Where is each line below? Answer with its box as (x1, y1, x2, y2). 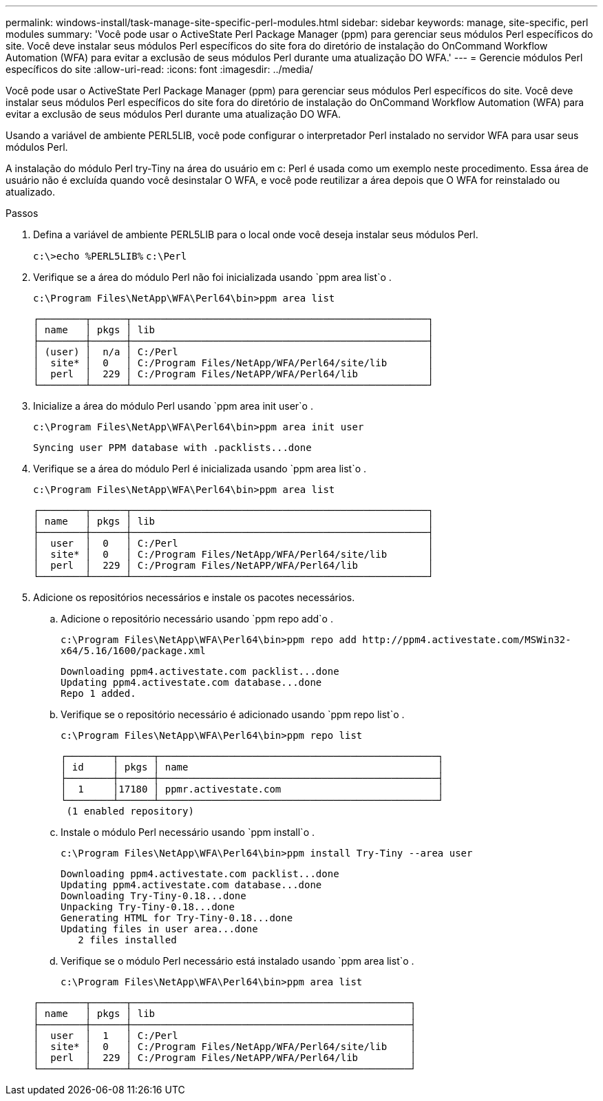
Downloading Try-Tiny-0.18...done (61, 890, 246, 901)
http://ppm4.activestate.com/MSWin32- (362, 634, 571, 645)
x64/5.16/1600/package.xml (61, 645, 206, 656)
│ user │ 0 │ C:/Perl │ (33, 538, 434, 549)
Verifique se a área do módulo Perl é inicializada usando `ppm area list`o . (33, 463, 367, 474)
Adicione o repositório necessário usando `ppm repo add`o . (61, 613, 333, 625)
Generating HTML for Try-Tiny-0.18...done (61, 912, 293, 923)
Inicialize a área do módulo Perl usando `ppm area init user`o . (33, 400, 313, 412)
